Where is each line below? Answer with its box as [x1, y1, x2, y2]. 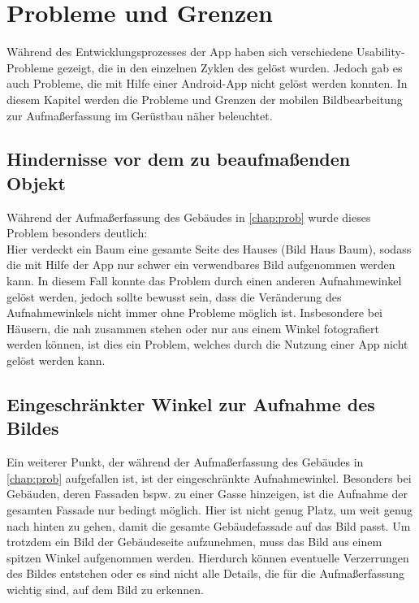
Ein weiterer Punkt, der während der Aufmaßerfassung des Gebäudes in [6, 453, 364, 471]
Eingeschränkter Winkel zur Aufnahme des [6, 392, 375, 417]
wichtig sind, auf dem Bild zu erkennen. [6, 580, 204, 597]
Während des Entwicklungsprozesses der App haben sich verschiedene [6, 43, 353, 60]
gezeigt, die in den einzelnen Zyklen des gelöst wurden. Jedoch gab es [57, 59, 403, 76]
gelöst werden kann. [6, 352, 106, 369]
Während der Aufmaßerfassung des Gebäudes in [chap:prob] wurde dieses [6, 208, 371, 225]
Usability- [356, 43, 405, 60]
